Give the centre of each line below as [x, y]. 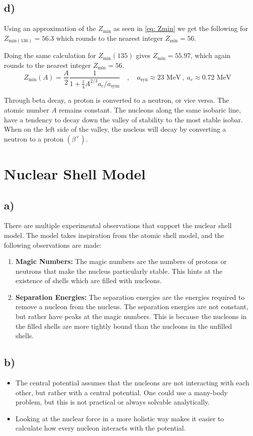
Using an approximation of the [50, 28]
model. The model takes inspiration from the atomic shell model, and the [114, 235]
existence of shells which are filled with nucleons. [89, 280]
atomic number [27, 109]
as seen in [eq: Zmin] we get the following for [181, 28]
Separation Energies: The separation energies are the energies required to [130, 297]
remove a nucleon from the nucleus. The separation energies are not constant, [132, 306]
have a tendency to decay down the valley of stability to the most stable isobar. [124, 119]
